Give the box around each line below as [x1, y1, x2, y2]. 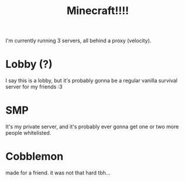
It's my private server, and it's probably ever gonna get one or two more [5, 123, 179, 130]
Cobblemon [5, 150, 64, 163]
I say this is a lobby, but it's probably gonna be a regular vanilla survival [5, 77, 178, 84]
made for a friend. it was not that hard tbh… [5, 169, 111, 176]
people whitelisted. [5, 129, 52, 136]
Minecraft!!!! [66, 4, 129, 18]
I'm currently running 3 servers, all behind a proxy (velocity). [5, 37, 152, 45]
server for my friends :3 [5, 83, 63, 90]
